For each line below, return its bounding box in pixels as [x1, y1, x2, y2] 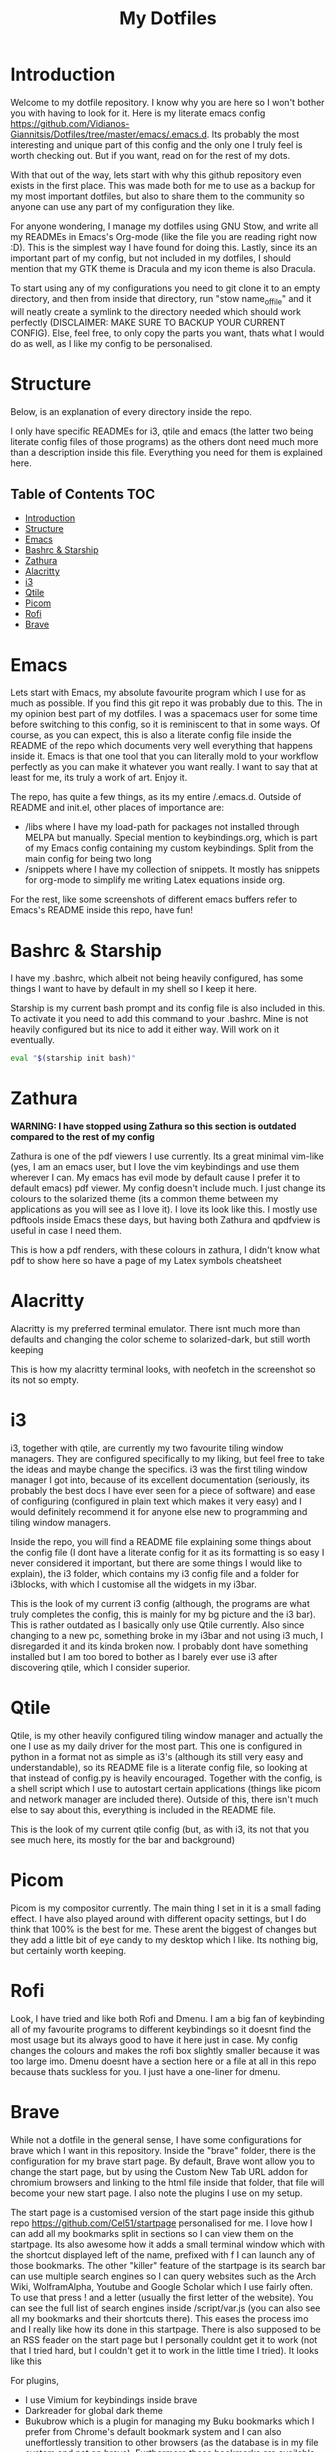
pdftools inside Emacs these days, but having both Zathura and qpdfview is [10, 1214, 321, 1226]
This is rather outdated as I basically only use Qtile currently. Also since [10, 1619, 305, 1631]
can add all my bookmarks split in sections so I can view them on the [10, 2227, 294, 2239]
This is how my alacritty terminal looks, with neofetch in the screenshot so [10, 1363, 317, 1376]
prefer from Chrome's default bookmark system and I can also [24, 2425, 282, 2437]
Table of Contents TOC [10, 486, 156, 503]
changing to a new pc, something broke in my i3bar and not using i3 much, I [10, 1630, 324, 1642]
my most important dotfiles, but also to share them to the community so [10, 190, 305, 202]
